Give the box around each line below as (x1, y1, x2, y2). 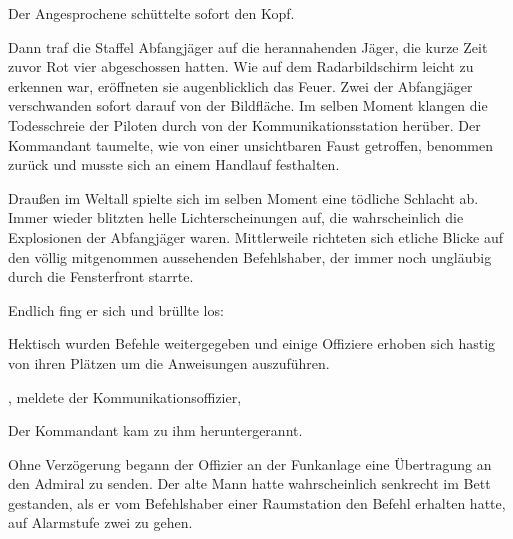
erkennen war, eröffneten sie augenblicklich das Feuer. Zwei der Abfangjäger (8, 75, 473, 96)
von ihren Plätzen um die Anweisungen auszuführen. (8, 352, 330, 373)
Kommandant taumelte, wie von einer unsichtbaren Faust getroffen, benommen (8, 134, 494, 155)
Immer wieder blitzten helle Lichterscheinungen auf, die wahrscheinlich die (8, 207, 464, 228)
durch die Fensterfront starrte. (8, 266, 194, 287)
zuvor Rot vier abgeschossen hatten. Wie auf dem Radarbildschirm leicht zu (8, 56, 474, 77)
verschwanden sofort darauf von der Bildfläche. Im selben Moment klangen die (8, 95, 488, 116)
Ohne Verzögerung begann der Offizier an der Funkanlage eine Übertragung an (8, 453, 492, 474)
